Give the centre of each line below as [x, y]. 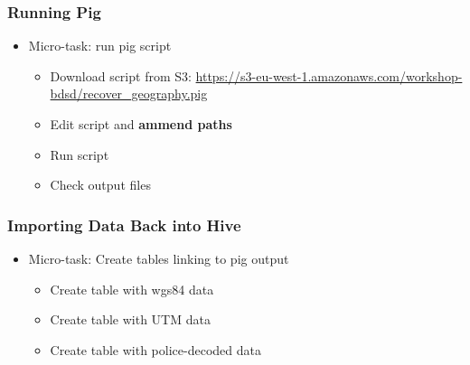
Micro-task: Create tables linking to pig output [159, 258]
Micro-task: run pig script [100, 46]
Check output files [100, 185]
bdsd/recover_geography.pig [129, 94]
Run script [80, 154]
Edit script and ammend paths [141, 124]
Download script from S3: [121, 75]
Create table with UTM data [130, 319]
